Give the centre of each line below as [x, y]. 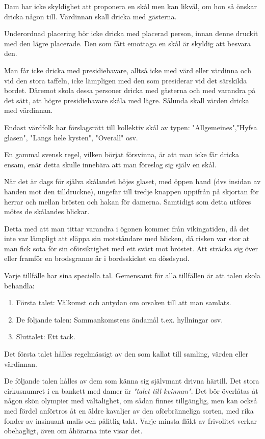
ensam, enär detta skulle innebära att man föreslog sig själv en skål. [110, 164]
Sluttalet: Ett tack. [46, 336]
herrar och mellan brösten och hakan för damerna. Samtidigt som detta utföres [128, 201]
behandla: [19, 285]
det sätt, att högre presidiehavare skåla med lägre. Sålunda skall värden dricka [127, 100]
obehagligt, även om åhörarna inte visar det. [73, 431]
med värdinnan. [29, 110]
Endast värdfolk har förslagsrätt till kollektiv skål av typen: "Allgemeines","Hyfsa [131, 127]
